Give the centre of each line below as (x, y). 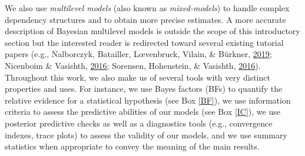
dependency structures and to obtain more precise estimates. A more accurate (145, 19)
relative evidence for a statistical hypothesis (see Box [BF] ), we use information (148, 100)
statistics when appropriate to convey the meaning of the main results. (132, 146)
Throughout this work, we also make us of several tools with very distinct (137, 77)
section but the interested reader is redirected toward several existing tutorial (144, 42)
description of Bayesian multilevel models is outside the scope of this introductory (152, 31)
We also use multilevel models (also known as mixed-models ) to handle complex (147, 8)
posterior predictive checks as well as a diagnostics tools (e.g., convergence (139, 123)
